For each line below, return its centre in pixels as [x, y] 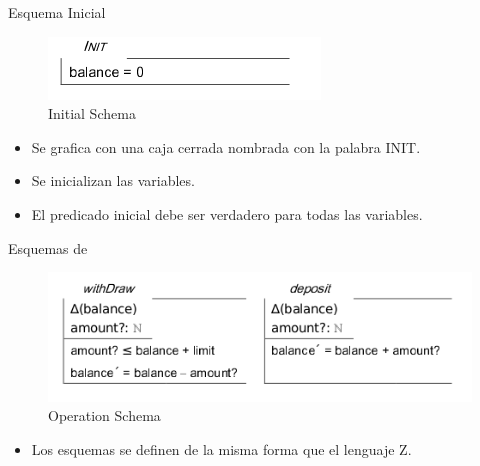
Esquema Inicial [57, 12]
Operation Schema [104, 415]
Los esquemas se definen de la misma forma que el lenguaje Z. [221, 448]
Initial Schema [92, 113]
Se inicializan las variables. [113, 180]
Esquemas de [48, 247]
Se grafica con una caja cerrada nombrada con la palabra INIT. [226, 146]
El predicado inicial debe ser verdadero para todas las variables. [227, 213]
